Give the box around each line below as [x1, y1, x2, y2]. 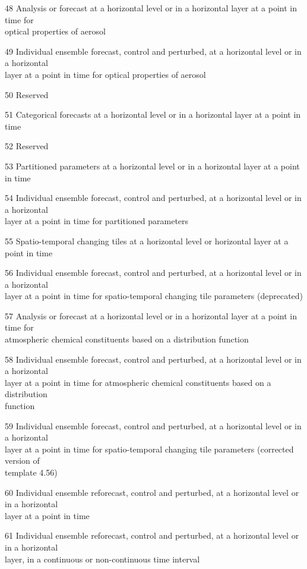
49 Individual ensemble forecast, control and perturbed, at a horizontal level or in [5, 45, 302, 57]
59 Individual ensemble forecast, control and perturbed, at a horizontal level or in [5, 419, 302, 432]
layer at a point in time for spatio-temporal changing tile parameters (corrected [5, 442, 294, 455]
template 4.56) [5, 466, 58, 478]
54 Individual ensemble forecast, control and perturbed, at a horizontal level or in [5, 191, 302, 204]
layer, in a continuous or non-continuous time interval [5, 552, 200, 565]
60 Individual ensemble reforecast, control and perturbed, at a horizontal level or [5, 486, 299, 498]
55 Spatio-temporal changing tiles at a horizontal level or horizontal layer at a [5, 234, 289, 247]
